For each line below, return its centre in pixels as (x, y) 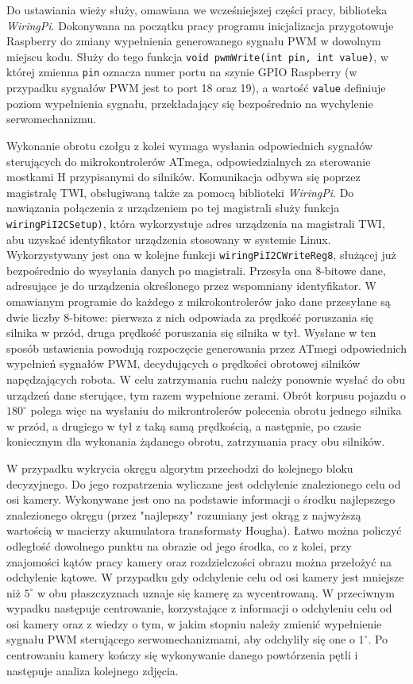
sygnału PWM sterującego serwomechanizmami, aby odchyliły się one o (181, 639)
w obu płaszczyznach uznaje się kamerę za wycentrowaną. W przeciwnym (216, 592)
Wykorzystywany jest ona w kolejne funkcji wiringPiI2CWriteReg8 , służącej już (201, 255)
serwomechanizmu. (52, 119)
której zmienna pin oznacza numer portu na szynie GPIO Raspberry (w (182, 72)
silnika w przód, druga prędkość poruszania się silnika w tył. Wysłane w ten (191, 332)
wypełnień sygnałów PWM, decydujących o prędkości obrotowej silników (183, 363)
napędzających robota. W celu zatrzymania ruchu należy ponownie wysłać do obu (206, 379)
